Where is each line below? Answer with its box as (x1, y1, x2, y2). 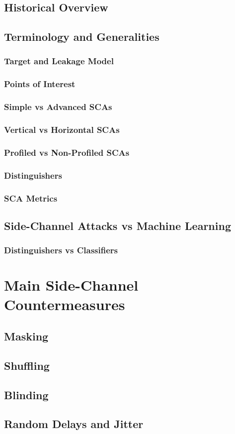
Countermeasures (4, 294, 125, 315)
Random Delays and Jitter (4, 416, 144, 432)
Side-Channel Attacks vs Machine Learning (4, 217, 231, 233)
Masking (4, 328, 49, 344)
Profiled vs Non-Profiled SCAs (4, 146, 130, 158)
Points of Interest (4, 78, 76, 90)
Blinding (4, 387, 49, 402)
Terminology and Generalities (4, 29, 159, 44)
